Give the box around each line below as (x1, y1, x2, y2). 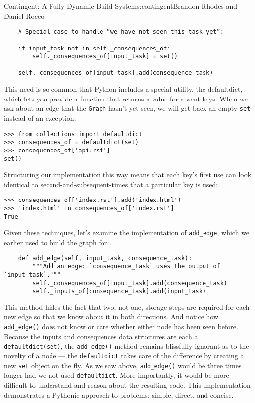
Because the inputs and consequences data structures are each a (4, 331, 198, 341)
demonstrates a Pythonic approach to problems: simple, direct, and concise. (4, 389, 234, 400)
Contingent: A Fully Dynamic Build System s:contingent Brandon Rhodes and (4, 1, 238, 11)
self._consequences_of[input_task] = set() (32, 53, 178, 60)
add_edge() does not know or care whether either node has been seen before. (4, 321, 238, 332)
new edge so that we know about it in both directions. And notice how (4, 311, 219, 322)
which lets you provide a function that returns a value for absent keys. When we (4, 93, 248, 103)
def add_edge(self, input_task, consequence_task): (18, 254, 192, 262)
